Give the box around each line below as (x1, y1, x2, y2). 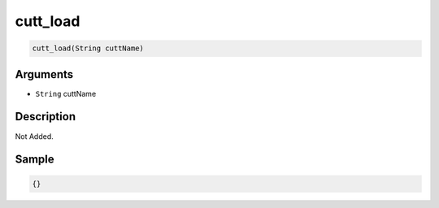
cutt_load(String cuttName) (32, 44, 144, 53)
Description (15, 110, 76, 123)
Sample (15, 153, 54, 167)
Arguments (15, 67, 74, 81)
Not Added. (15, 131, 54, 141)
